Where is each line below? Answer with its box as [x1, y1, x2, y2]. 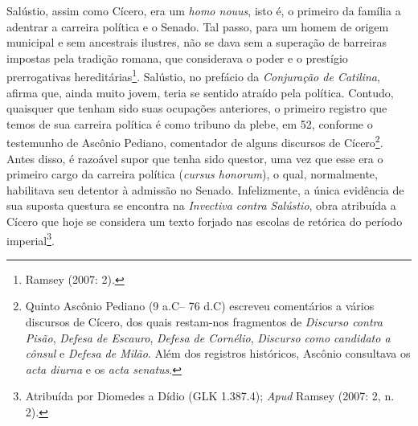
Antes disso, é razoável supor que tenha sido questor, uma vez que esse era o [6, 150, 383, 166]
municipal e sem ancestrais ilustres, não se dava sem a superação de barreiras [6, 34, 387, 51]
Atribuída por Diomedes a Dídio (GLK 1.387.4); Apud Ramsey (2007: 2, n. [25, 387, 395, 404]
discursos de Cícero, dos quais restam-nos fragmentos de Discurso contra [25, 313, 383, 330]
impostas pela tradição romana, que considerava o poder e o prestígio [6, 49, 348, 66]
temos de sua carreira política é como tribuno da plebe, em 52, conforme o [6, 115, 373, 132]
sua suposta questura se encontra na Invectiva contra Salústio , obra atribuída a [6, 197, 396, 214]
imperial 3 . [6, 229, 55, 248]
